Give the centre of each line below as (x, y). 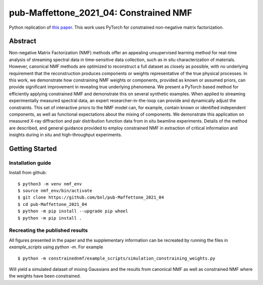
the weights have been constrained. (45, 276)
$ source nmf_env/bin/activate (55, 191)
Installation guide (30, 163)
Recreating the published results (48, 230)
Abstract (23, 41)
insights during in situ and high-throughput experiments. (66, 135)
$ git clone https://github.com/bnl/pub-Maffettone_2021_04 (91, 197)
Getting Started (33, 149)
